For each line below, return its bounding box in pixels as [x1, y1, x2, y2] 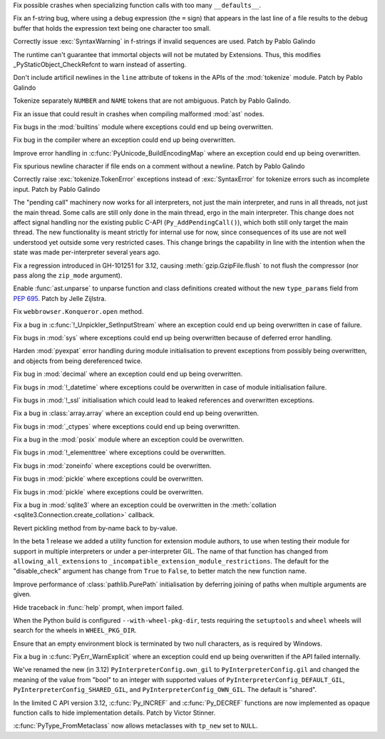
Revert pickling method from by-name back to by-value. [13, 524, 178, 532]
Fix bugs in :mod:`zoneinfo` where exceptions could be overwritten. [13, 461, 212, 470]
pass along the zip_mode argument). [13, 271, 123, 280]
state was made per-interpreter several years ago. [13, 248, 160, 257]
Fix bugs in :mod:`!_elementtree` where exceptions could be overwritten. [13, 448, 226, 457]
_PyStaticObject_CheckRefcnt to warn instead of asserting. [13, 60, 187, 68]
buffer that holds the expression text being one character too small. [13, 24, 211, 32]
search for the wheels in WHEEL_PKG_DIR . [13, 626, 137, 635]
